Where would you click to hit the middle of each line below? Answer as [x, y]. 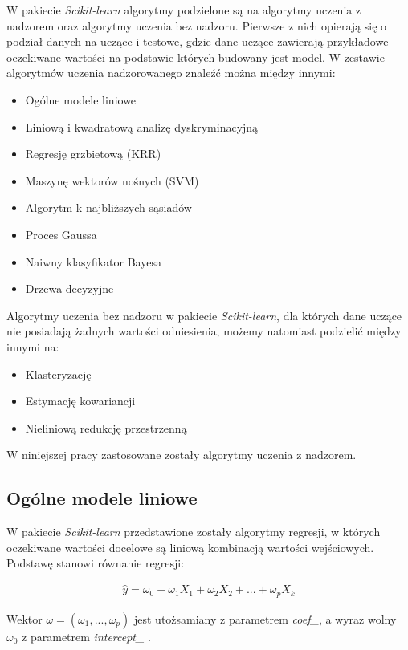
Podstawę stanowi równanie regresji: [96, 563]
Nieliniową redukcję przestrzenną [106, 427]
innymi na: [33, 346]
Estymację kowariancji [80, 401]
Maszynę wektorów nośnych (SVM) [112, 180]
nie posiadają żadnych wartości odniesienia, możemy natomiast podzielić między [204, 331]
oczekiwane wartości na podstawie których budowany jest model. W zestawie [196, 57]
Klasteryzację [58, 374]
